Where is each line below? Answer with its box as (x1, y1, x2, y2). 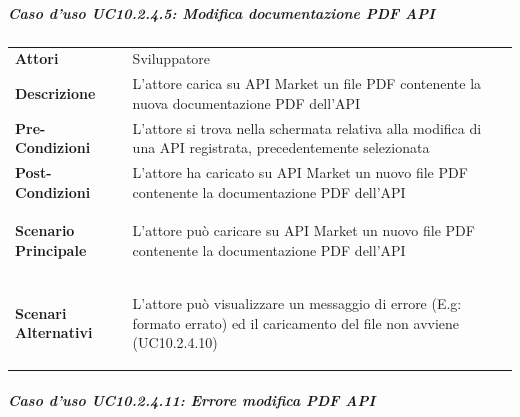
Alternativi (15, 322, 93, 343)
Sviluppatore (132, 48, 211, 69)
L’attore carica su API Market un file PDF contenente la (132, 73, 482, 94)
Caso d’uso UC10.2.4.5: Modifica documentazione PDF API (8, 2, 435, 23)
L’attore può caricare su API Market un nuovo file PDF (132, 220, 475, 241)
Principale (15, 240, 87, 261)
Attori (15, 48, 59, 69)
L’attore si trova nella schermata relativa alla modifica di (132, 117, 482, 138)
